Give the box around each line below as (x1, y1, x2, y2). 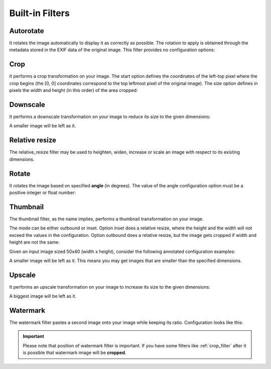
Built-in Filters (9, 8, 70, 19)
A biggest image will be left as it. (9, 293, 77, 299)
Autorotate (9, 27, 45, 35)
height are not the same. (9, 239, 60, 245)
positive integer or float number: (9, 190, 76, 196)
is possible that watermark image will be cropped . (23, 349, 126, 356)
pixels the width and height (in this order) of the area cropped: (9, 87, 138, 93)
